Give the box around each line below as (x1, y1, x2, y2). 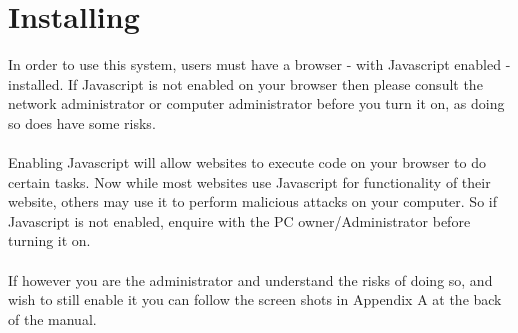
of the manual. (8, 308, 97, 329)
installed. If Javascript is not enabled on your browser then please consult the (8, 73, 483, 94)
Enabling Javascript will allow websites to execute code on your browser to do (8, 152, 486, 173)
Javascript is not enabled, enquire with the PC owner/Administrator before (8, 210, 471, 231)
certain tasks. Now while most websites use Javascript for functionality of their (8, 171, 491, 192)
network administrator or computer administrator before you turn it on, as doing (8, 93, 505, 114)
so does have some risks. (8, 112, 156, 133)
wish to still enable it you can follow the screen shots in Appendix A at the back (8, 289, 502, 310)
